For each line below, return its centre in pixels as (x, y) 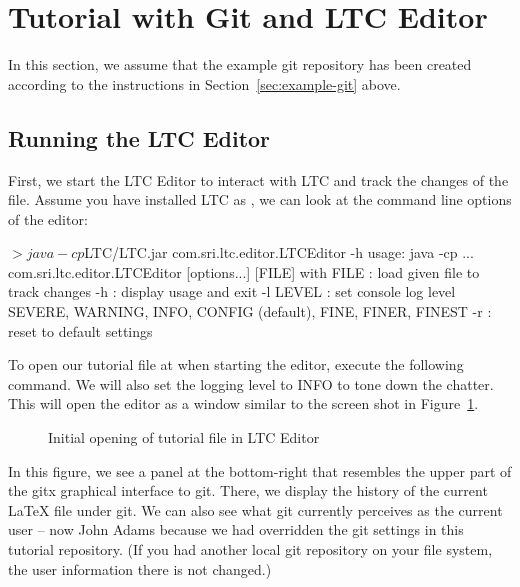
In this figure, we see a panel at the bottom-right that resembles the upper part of (260, 470)
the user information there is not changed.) (140, 568)
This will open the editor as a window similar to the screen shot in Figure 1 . (243, 403)
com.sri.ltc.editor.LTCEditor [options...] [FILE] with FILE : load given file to (244, 271)
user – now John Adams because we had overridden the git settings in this (236, 529)
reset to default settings (80, 330)
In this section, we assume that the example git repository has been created (240, 64)
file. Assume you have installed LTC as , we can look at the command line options (260, 199)
